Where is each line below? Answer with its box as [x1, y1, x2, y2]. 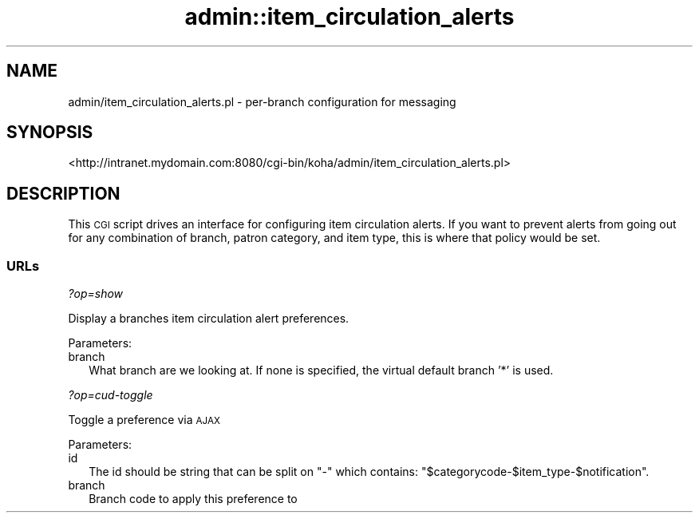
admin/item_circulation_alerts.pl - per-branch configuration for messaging [68, 94, 456, 109]
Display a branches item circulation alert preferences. [68, 311, 349, 326]
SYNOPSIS [6, 122, 93, 143]
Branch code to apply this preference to [89, 492, 298, 506]
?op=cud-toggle [68, 388, 153, 402]
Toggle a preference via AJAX [68, 413, 220, 427]
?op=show [68, 287, 124, 301]
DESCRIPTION [6, 183, 120, 204]
